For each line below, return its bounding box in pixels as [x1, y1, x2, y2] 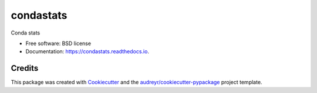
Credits [11, 63, 39, 73]
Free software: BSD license [25, 40, 91, 47]
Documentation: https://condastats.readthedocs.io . [25, 48, 150, 55]
